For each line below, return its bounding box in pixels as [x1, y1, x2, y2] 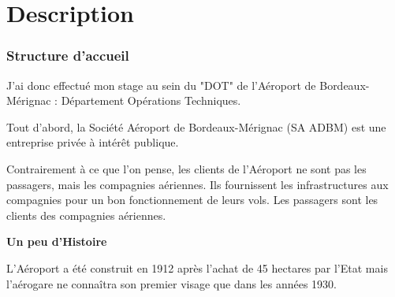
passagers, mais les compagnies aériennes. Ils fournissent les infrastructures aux [6, 176, 389, 192]
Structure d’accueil [6, 46, 129, 65]
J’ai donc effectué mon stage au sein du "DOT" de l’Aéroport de [6, 76, 316, 93]
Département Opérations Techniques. [61, 92, 241, 109]
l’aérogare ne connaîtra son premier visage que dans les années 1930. [6, 275, 337, 291]
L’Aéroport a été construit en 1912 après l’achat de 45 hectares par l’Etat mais [6, 259, 388, 276]
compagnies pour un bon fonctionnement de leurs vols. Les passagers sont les [6, 191, 378, 208]
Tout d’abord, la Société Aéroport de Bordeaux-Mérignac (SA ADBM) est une [6, 118, 386, 135]
